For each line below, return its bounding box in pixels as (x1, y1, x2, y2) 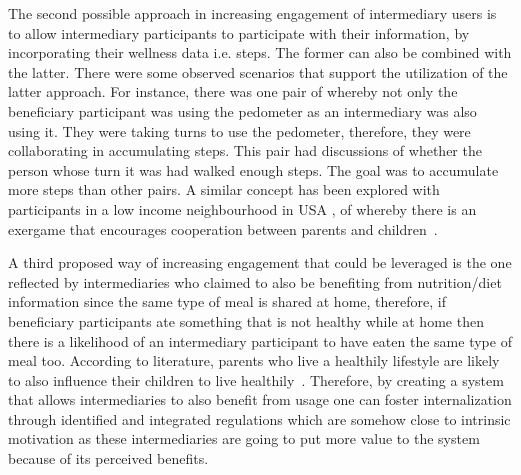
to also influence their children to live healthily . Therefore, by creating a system (8, 369, 504, 390)
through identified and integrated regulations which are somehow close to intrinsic (8, 408, 511, 429)
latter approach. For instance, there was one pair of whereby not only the (8, 81, 458, 102)
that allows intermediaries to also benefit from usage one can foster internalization (8, 389, 512, 410)
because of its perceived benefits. (8, 448, 209, 469)
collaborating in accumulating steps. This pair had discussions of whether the (8, 140, 482, 161)
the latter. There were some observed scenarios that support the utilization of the (8, 61, 508, 82)
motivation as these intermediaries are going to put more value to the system (8, 428, 480, 449)
